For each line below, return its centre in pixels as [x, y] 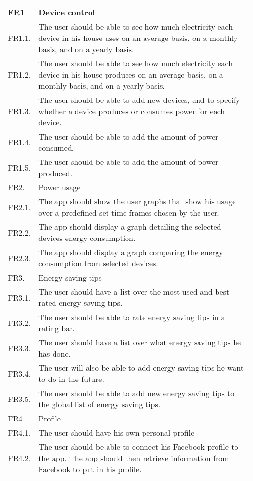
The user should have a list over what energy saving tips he [140, 342]
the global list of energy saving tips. [99, 404]
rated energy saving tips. [81, 303]
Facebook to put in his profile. [90, 469]
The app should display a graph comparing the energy [131, 252]
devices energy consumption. [87, 238]
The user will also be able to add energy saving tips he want [141, 368]
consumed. [56, 148]
